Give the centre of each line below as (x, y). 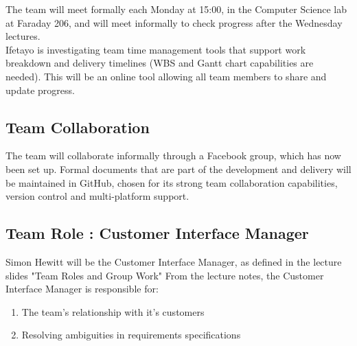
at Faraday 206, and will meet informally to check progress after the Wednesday (174, 22)
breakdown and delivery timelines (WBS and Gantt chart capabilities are (160, 63)
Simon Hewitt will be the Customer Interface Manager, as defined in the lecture (174, 261)
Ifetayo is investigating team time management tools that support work (156, 49)
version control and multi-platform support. (97, 196)
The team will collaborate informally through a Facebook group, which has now (173, 155)
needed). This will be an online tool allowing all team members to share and (166, 76)
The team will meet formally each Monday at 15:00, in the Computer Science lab (176, 9)
